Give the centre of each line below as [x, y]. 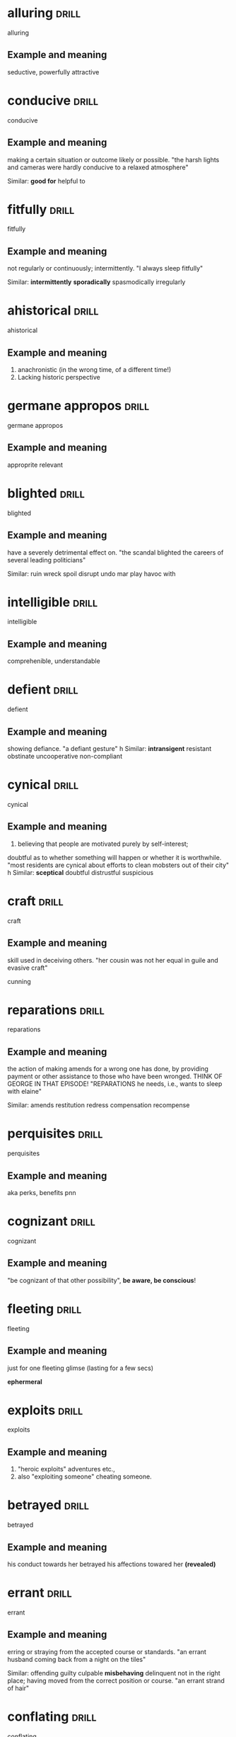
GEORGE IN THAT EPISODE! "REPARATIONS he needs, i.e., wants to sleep [115, 1084]
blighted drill [46, 493]
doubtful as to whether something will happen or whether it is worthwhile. [114, 857]
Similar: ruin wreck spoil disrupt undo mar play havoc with [92, 573]
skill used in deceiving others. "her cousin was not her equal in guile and [113, 960]
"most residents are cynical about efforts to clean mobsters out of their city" [118, 865]
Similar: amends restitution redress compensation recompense [99, 1105]
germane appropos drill [78, 406]
